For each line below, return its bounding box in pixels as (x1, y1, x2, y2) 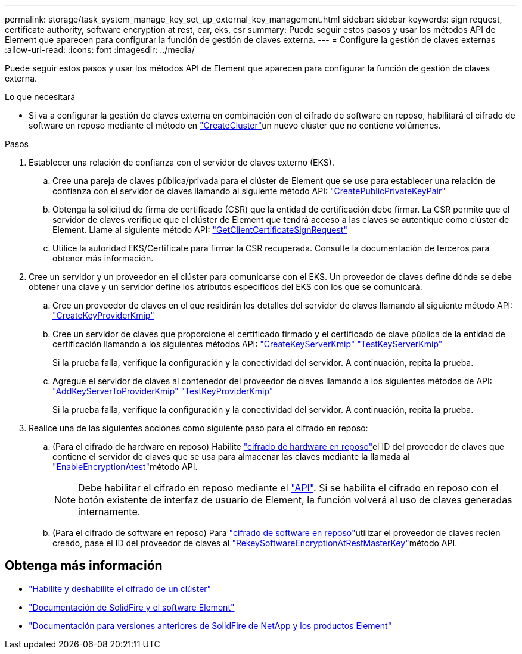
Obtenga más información (5, 558, 163, 574)
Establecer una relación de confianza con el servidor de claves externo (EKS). (29, 157, 334, 167)
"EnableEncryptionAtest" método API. (52, 462, 198, 472)
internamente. (78, 506, 141, 518)
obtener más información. (52, 253, 154, 263)
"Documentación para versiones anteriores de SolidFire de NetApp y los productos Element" (29, 620, 392, 631)
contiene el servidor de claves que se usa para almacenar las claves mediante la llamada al (52, 451, 410, 462)
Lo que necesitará (5, 92, 76, 102)
